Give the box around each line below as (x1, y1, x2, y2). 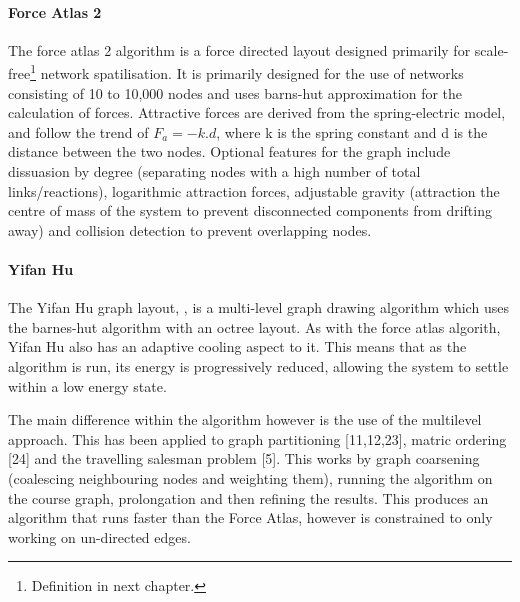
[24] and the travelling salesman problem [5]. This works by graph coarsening (8, 448, 480, 469)
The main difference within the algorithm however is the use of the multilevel (8, 409, 482, 430)
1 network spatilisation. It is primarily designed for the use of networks (30, 60, 464, 84)
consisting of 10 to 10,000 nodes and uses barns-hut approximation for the (8, 82, 463, 103)
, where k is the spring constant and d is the (216, 121, 488, 142)
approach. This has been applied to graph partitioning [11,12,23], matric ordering (8, 428, 507, 449)
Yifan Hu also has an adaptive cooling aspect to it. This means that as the (8, 336, 467, 357)
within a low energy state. (8, 375, 167, 396)
